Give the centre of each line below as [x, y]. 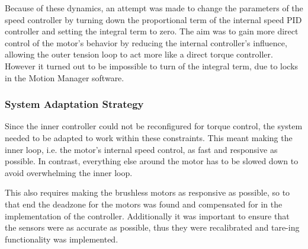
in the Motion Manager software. [65, 77]
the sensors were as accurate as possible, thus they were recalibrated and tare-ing [152, 227]
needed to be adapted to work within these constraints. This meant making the [149, 137]
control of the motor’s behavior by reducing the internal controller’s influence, [146, 42]
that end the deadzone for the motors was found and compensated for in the [144, 204]
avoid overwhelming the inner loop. [69, 172]
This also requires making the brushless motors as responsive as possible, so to [147, 192]
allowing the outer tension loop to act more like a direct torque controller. [139, 54]
